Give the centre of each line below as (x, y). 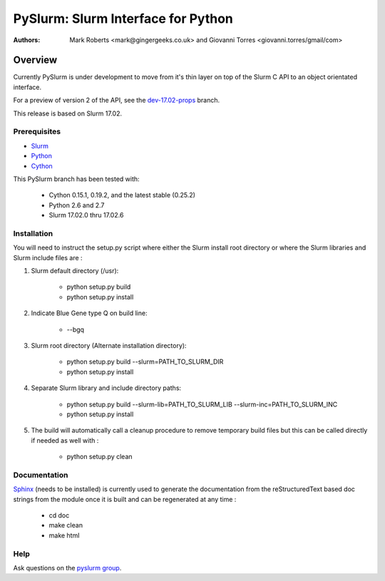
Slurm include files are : (48, 257)
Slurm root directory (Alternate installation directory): (109, 345)
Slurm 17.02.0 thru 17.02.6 (86, 215)
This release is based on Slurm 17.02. (68, 113)
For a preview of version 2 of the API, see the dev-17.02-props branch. (117, 101)
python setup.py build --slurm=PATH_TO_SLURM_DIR (145, 362)
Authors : (27, 40)
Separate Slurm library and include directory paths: (106, 388)
